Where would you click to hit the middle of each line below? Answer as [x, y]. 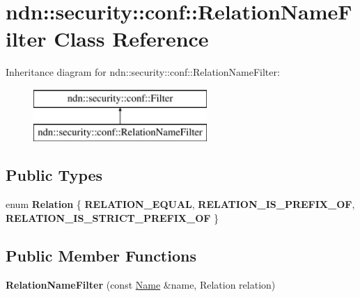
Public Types [54, 175]
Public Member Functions [101, 255]
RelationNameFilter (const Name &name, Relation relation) [141, 284]
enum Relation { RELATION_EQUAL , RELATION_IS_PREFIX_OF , [180, 204]
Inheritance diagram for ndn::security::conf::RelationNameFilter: [143, 72]
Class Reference [131, 39]
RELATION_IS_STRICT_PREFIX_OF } [112, 217]
